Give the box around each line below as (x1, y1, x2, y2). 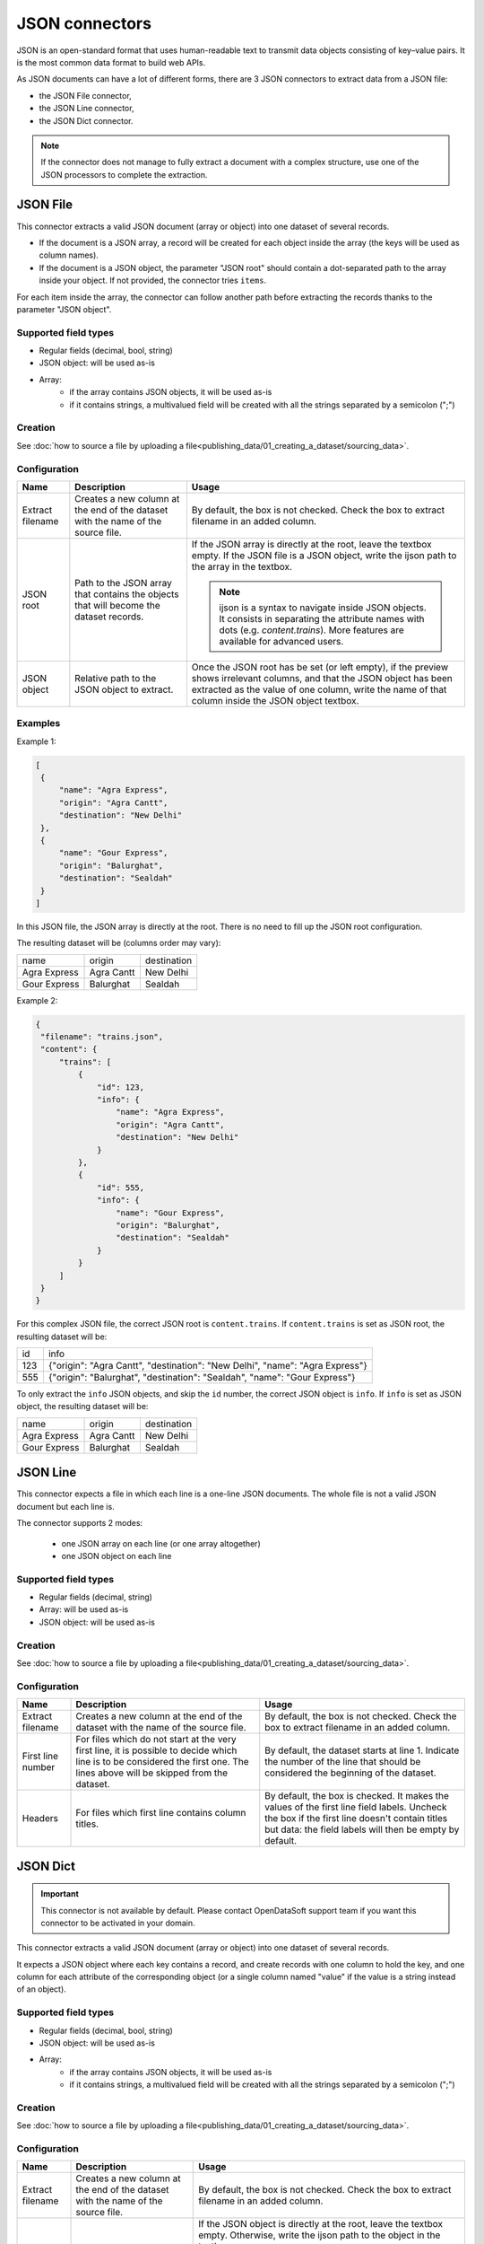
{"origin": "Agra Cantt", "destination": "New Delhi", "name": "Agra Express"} (48, 1360, 367, 1372)
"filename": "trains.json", (40, 1032, 164, 1042)
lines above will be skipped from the (75, 1766, 229, 1779)
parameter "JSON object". (16, 303, 112, 314)
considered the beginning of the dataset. (264, 1766, 436, 1779)
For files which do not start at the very (75, 1733, 237, 1746)
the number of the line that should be (264, 1756, 421, 1768)
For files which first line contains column (75, 1807, 246, 1819)
